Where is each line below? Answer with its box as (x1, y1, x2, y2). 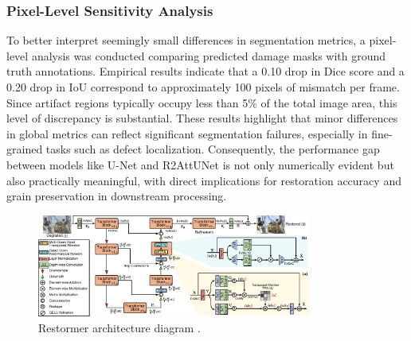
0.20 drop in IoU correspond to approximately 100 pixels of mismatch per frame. (6, 79, 400, 95)
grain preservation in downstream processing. (6, 188, 227, 204)
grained (6, 141, 43, 157)
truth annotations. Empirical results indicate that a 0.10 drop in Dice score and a (6, 63, 405, 79)
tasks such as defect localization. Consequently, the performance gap (45, 141, 380, 157)
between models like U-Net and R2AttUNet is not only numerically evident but (6, 156, 394, 172)
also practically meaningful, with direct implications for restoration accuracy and (6, 172, 401, 188)
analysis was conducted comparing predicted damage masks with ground (31, 47, 386, 64)
